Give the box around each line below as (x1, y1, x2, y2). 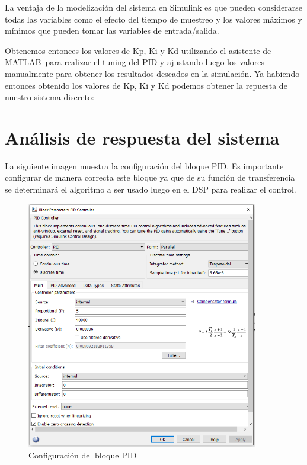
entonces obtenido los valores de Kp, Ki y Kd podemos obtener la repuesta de (5, 79, 287, 91)
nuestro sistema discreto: (5, 91, 94, 103)
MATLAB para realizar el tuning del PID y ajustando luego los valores (5, 56, 264, 68)
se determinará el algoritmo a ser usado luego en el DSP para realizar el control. (5, 183, 296, 195)
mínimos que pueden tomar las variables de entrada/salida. (5, 24, 219, 37)
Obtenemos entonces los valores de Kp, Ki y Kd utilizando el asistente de (5, 44, 271, 56)
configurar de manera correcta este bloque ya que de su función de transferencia (5, 171, 295, 184)
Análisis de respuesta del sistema (5, 125, 280, 149)
